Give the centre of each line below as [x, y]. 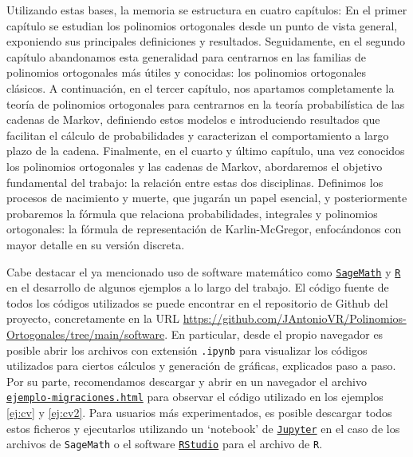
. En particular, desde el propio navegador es [274, 334]
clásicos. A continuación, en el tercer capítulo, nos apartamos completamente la [201, 87]
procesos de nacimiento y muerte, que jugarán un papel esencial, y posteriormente [207, 198]
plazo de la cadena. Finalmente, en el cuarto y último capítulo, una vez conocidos [206, 151]
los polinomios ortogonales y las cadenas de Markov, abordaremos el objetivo [195, 166]
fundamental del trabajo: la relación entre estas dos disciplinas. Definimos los [195, 182]
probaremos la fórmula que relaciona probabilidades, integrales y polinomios [192, 213]
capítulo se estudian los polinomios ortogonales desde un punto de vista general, [202, 25]
